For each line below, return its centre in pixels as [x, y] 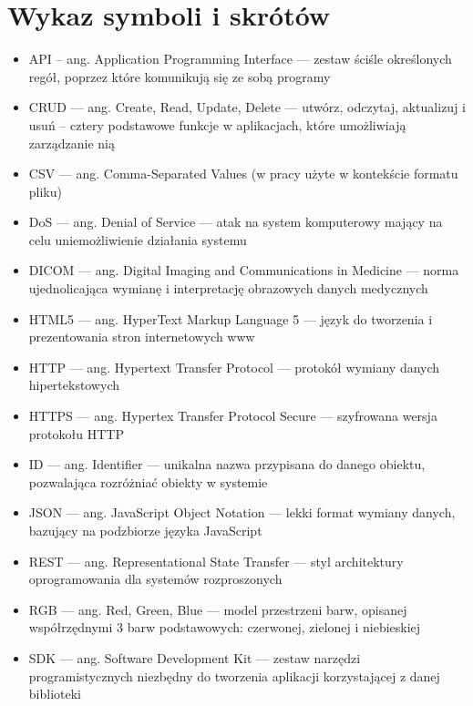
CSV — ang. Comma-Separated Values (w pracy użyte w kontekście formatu [243, 174]
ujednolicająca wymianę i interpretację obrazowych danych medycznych [228, 288]
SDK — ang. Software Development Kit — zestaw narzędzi [195, 657]
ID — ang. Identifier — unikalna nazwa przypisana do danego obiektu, [227, 464]
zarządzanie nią [72, 143]
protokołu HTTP [76, 433]
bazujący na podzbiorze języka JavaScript [145, 530]
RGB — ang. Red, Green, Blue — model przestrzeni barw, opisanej [218, 609]
